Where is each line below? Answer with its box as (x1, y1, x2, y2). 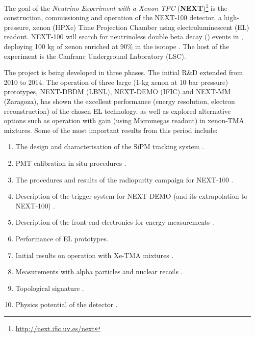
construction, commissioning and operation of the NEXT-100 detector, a (4, 12, 222, 23)
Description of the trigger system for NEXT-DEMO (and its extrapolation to (15, 191, 248, 201)
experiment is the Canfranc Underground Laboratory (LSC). (4, 51, 186, 61)
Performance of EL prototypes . (15, 233, 108, 243)
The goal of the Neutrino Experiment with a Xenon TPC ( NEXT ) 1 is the (4, 1, 228, 13)
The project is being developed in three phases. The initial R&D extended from (4, 67, 243, 78)
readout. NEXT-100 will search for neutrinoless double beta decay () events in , (4, 31, 243, 42)
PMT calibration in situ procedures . (15, 157, 127, 168)
